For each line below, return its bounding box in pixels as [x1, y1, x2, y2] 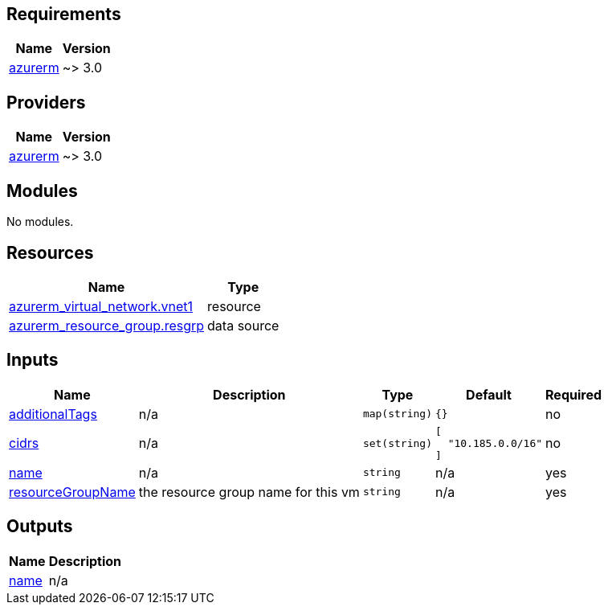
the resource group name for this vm [138, 483, 360, 500]
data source [207, 317, 280, 334]
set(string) [362, 437, 432, 449]
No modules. [6, 215, 74, 229]
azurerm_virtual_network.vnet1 [9, 297, 194, 314]
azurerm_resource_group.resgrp [9, 317, 205, 334]
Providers [6, 92, 86, 113]
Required [545, 386, 602, 403]
